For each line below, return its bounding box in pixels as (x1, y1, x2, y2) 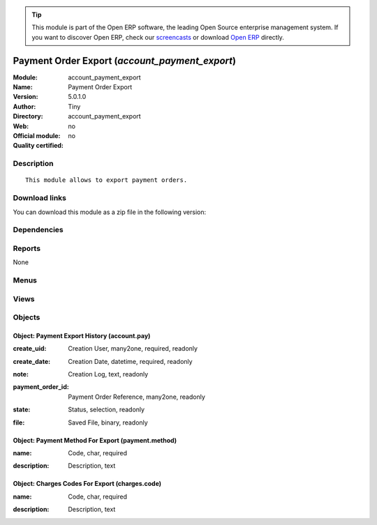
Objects (13, 312, 40, 322)
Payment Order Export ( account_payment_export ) (13, 54, 237, 66)
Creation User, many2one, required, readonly (68, 344, 198, 353)
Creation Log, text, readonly (68, 370, 149, 379)
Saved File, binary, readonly (68, 418, 148, 427)
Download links (13, 193, 66, 203)
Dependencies (13, 225, 64, 235)
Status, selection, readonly (68, 405, 145, 414)
